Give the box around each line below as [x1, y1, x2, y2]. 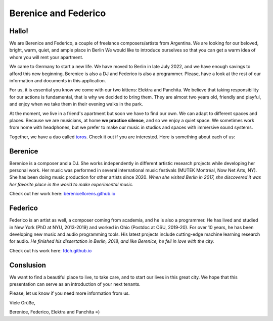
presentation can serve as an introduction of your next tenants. [9, 281, 141, 287]
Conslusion [9, 260, 47, 270]
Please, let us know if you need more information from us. [9, 290, 130, 296]
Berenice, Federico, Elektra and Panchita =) [9, 309, 100, 315]
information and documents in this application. [9, 78, 106, 84]
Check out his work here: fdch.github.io [9, 247, 92, 253]
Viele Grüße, [9, 299, 35, 305]
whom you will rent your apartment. [9, 54, 83, 60]
